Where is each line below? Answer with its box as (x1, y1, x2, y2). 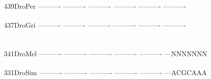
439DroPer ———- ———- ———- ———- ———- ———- (4, 1, 186, 11)
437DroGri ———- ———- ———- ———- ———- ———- (4, 20, 186, 30)
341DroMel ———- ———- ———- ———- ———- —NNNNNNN (4, 48, 207, 58)
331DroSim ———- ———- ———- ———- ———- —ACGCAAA (4, 67, 207, 78)
